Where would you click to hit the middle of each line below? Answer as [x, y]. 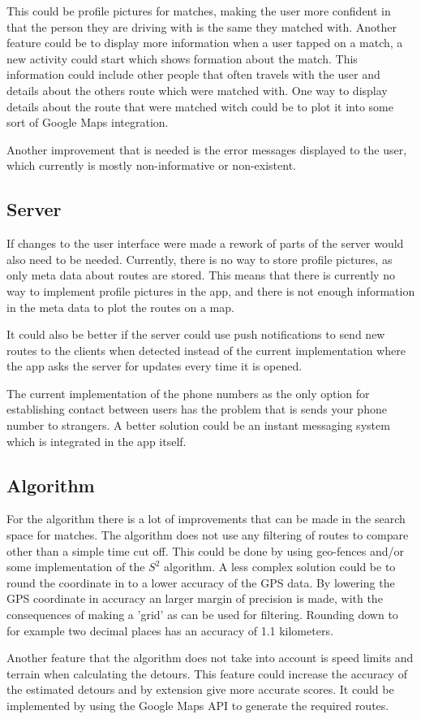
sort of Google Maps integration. [88, 122]
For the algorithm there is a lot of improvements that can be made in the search [206, 519]
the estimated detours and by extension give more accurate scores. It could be [200, 689]
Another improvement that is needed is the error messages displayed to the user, [207, 149]
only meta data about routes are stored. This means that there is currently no [201, 275]
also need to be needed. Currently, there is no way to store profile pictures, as [200, 259]
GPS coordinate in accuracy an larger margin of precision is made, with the [195, 598]
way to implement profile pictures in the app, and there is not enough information [211, 290]
